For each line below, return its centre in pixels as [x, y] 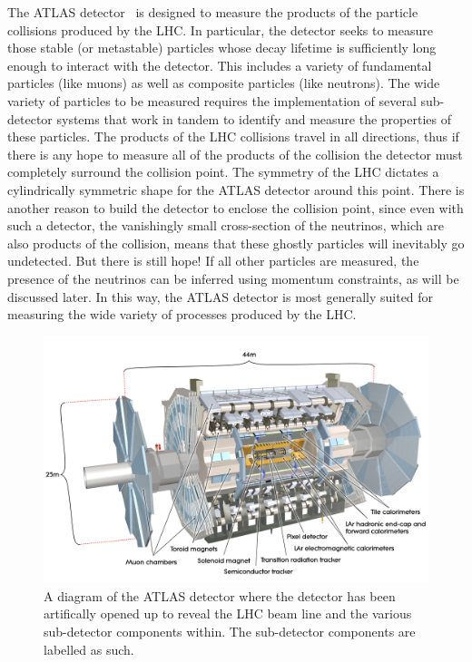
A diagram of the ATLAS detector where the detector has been [220, 595]
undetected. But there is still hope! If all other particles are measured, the [213, 261]
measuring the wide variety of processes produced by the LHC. [182, 314]
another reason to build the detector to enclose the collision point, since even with [236, 207]
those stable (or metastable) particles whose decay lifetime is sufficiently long [222, 48]
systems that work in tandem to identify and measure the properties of [254, 118]
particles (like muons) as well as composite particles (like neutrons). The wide [224, 83]
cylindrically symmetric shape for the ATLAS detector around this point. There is [236, 189]
